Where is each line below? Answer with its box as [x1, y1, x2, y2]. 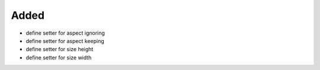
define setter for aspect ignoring [25, 29, 105, 36]
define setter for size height [25, 46, 94, 53]
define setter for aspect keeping [25, 37, 105, 44]
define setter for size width [25, 54, 92, 61]
